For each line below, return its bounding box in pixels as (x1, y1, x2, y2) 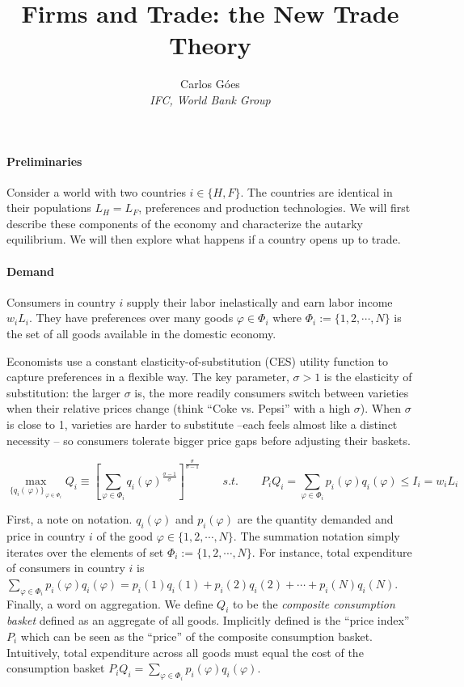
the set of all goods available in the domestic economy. (6, 325, 276, 342)
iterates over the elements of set (6, 543, 164, 560)
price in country (6, 528, 86, 545)
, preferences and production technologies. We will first (138, 199, 411, 216)
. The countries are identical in (240, 183, 393, 200)
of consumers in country (6, 559, 125, 576)
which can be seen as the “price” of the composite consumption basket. (20, 628, 373, 644)
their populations (6, 199, 91, 216)
